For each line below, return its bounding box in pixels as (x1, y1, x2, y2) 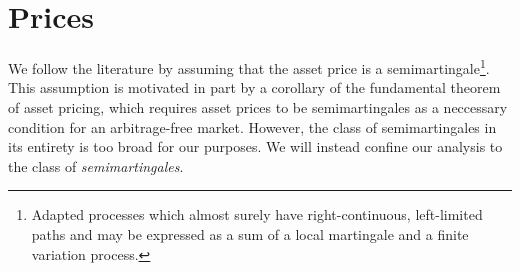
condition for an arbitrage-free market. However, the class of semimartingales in (8, 116, 497, 137)
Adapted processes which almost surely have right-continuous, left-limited (31, 204, 483, 225)
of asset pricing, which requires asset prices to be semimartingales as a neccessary (8, 96, 508, 117)
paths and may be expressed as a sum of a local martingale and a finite (31, 223, 469, 244)
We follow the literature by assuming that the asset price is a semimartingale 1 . (8, 55, 490, 78)
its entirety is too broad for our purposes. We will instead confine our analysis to (8, 136, 503, 157)
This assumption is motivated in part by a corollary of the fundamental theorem (8, 77, 501, 98)
